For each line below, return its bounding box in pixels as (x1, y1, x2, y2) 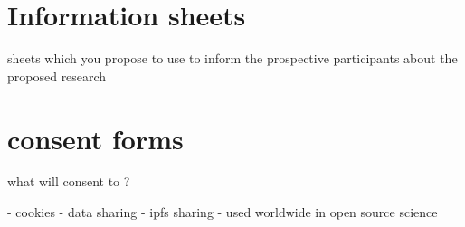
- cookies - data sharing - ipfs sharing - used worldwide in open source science (7, 203, 438, 222)
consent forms (7, 119, 184, 156)
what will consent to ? (7, 172, 130, 191)
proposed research (7, 66, 107, 85)
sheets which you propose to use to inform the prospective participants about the (7, 49, 458, 68)
